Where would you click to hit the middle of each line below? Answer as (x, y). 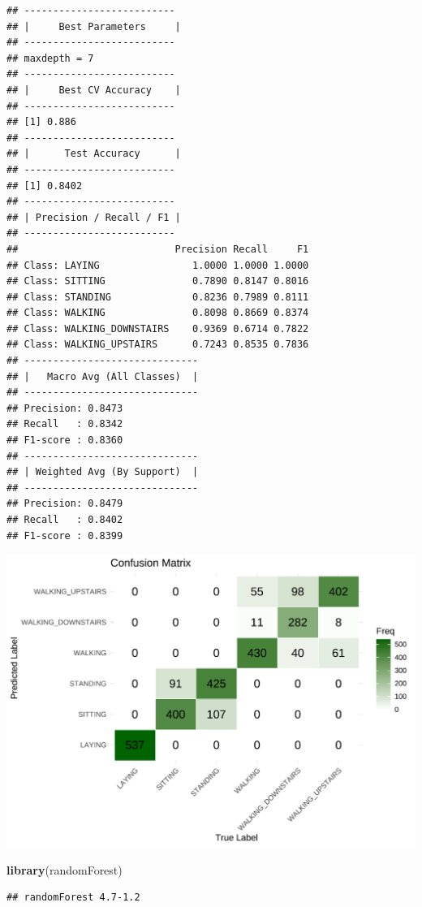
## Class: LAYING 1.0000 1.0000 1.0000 (158, 265)
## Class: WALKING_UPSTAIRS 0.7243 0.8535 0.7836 (158, 345)
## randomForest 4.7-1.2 (73, 898)
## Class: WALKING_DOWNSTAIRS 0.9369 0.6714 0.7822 (158, 328)
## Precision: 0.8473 (65, 408)
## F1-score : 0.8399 (65, 536)
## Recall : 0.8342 (65, 424)
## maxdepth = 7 (50, 58)
